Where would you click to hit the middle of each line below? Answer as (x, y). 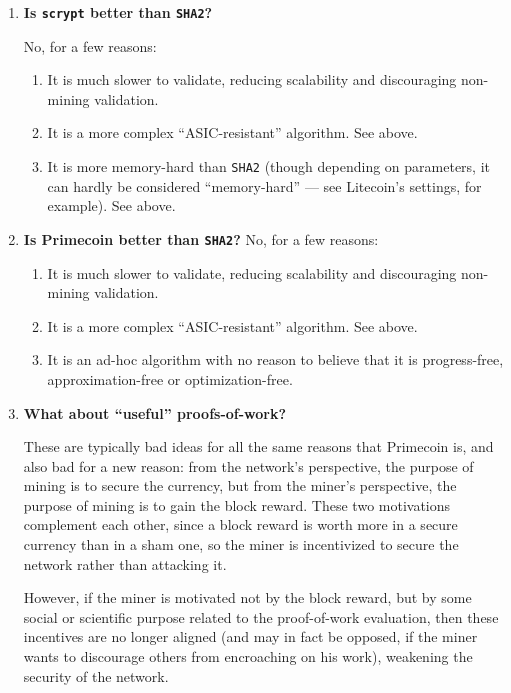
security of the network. (96, 675)
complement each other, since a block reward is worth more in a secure (240, 524)
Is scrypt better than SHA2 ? (118, 12)
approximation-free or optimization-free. (170, 378)
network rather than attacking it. (125, 563)
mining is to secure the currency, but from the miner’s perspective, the (240, 485)
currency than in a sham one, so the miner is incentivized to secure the (241, 544)
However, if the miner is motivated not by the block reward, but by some (247, 597)
